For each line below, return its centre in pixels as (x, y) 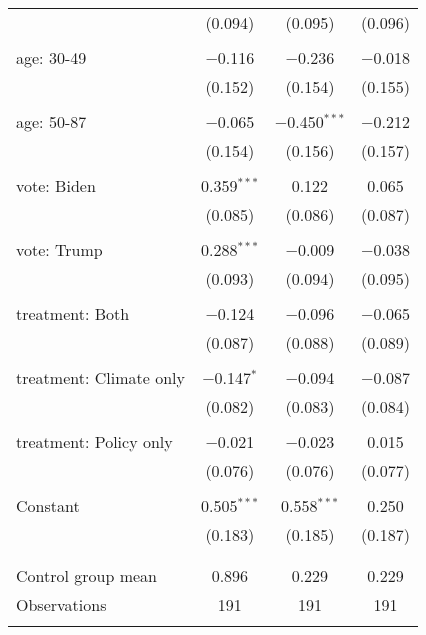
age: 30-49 (51, 57)
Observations (61, 604)
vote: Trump (59, 249)
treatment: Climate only (100, 377)
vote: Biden (56, 185)
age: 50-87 (51, 121)
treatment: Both (73, 313)
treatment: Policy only (94, 441)
